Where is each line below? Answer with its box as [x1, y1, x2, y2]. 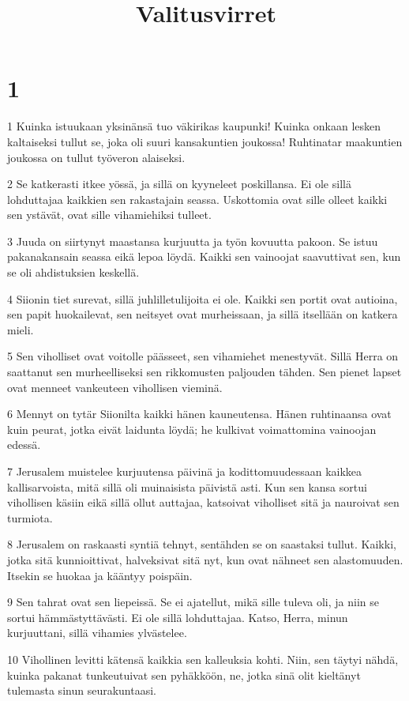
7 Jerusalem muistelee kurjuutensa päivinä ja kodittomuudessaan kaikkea [7, 463, 362, 479]
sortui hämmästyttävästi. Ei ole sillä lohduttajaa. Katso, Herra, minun [7, 609, 348, 625]
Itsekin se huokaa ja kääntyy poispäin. [7, 567, 193, 583]
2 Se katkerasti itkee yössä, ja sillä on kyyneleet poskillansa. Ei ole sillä [7, 175, 351, 192]
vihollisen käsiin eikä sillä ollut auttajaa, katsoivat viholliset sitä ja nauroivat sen [7, 494, 400, 511]
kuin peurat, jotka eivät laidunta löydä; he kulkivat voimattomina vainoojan [7, 420, 377, 437]
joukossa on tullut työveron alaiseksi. [7, 149, 186, 165]
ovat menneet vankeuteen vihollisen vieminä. [7, 379, 223, 395]
